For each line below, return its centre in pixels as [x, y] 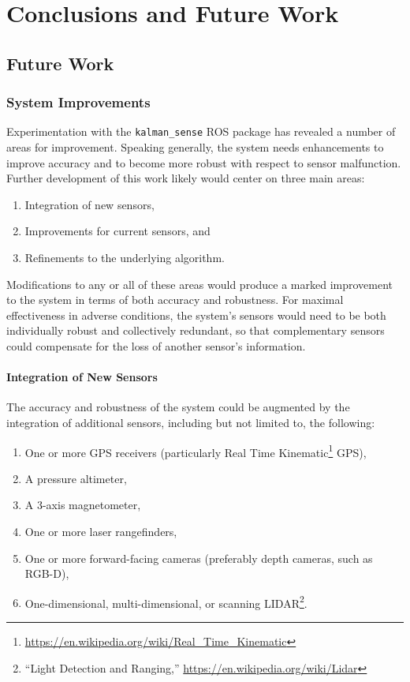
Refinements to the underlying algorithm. [125, 257]
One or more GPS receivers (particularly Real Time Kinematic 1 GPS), [196, 451]
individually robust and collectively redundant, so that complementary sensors [196, 330]
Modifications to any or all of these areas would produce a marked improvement [200, 284]
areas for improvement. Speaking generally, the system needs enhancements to [195, 147]
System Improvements [78, 102]
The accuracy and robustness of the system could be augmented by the [178, 407]
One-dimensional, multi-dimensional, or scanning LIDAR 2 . [166, 601]
